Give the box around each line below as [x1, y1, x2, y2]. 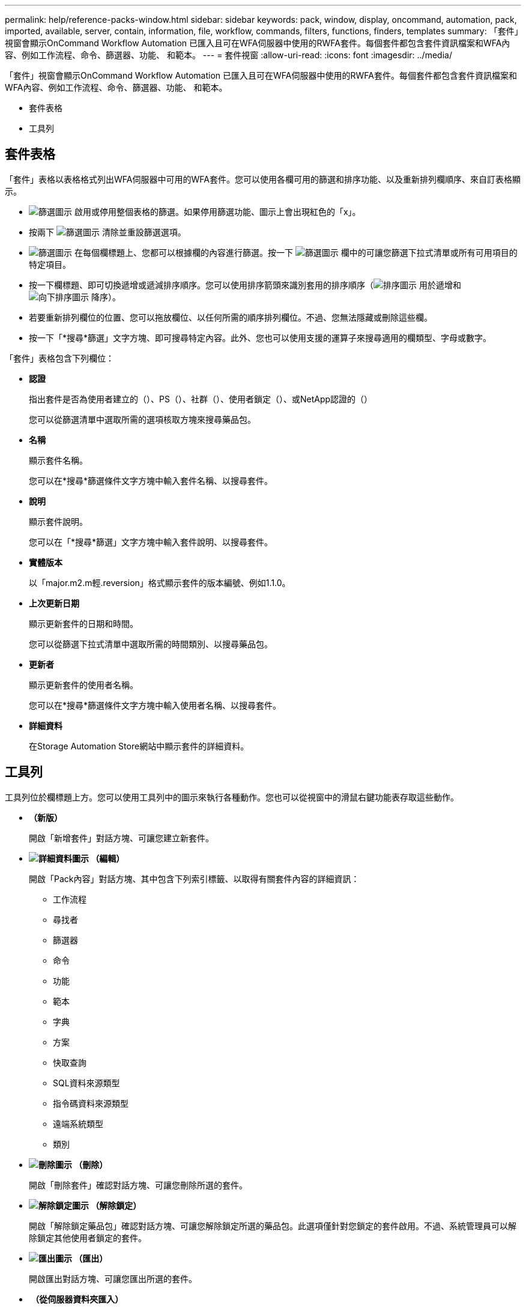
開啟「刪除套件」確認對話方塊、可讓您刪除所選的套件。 [29, 1179, 247, 1190]
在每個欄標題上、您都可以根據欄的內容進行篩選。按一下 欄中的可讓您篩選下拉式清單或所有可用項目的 [74, 247, 518, 258]
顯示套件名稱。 [29, 455, 88, 465]
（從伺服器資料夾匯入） [31, 1293, 124, 1304]
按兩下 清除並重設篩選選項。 [29, 226, 186, 237]
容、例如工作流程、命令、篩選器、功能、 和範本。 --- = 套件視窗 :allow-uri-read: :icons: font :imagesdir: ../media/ [5, 50, 452, 60]
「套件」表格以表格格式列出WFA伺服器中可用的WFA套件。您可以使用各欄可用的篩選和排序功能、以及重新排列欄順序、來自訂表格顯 [5, 174, 521, 184]
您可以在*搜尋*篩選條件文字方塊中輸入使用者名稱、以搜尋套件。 [29, 700, 282, 710]
